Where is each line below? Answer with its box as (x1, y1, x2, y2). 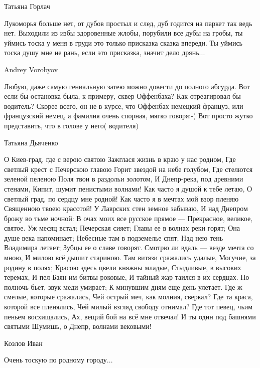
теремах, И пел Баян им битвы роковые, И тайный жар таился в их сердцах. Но (4, 272, 249, 282)
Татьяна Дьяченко (4, 137, 58, 147)
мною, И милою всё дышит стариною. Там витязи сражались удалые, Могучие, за (4, 252, 256, 263)
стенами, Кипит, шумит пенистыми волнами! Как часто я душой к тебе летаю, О (4, 183, 252, 194)
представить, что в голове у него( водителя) (4, 120, 139, 130)
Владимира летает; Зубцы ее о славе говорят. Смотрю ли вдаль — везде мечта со (4, 242, 254, 253)
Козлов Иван (4, 337, 43, 348)
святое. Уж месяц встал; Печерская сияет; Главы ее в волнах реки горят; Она (4, 223, 240, 233)
